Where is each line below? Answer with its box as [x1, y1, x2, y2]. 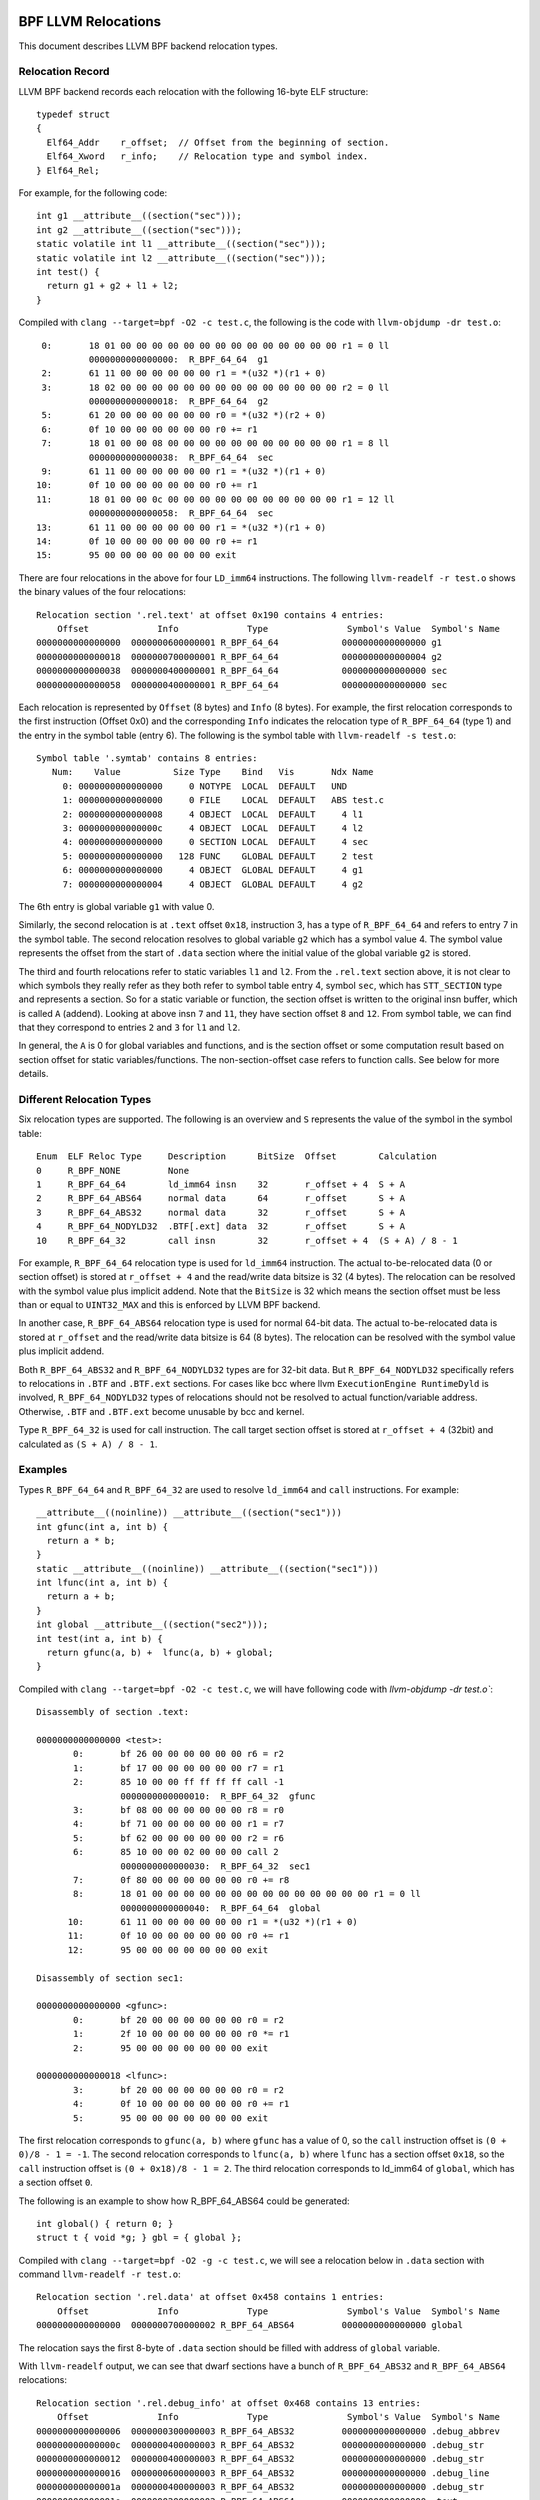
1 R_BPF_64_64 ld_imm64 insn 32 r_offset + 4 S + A [36, 1178, 406, 1190]
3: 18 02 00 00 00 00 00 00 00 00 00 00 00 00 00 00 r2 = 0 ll [41, 381, 390, 393]
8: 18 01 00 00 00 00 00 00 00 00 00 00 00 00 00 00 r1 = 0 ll [73, 1888, 422, 1900]
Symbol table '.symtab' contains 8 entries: [36, 753, 259, 764]
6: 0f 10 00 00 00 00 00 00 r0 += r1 [41, 423, 259, 435]
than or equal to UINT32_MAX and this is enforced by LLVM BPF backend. [18, 1299, 321, 1311]
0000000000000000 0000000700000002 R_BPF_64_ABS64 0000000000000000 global [36, 2320, 464, 2331]
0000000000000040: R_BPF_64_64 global [120, 1902, 322, 1914]
